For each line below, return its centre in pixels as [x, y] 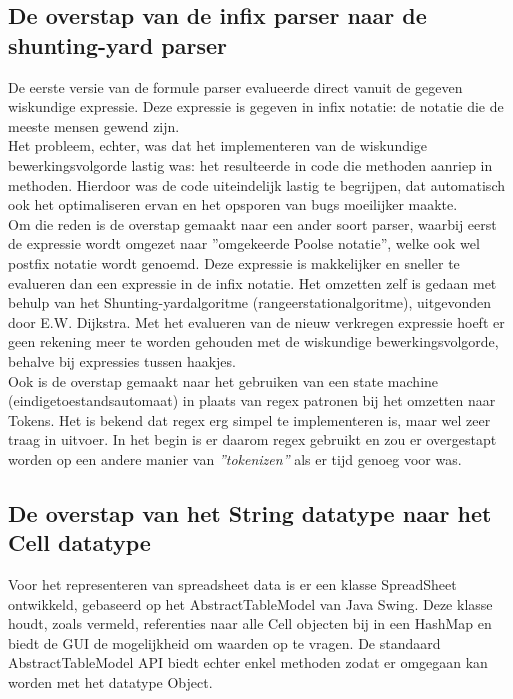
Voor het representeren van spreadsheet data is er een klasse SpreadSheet [232, 584]
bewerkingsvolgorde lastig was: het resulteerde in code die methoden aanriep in [250, 164]
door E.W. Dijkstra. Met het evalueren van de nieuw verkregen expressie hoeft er [256, 321]
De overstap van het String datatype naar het [250, 512]
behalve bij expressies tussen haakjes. [122, 360]
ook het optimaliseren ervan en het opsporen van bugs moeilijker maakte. [233, 204]
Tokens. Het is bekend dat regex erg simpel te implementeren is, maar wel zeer [249, 419]
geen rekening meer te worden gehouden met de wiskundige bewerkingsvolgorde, [253, 341]
